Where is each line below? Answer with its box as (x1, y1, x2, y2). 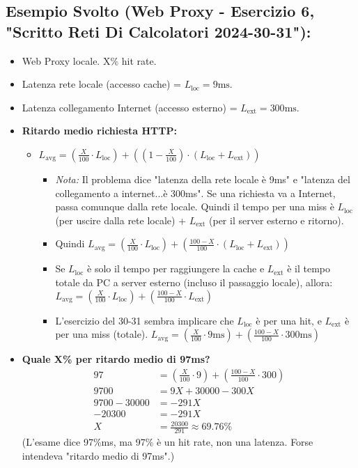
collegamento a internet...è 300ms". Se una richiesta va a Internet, (55, 185, 336, 200)
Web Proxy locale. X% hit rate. (22, 53, 157, 68)
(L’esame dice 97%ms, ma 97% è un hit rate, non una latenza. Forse (22, 435, 313, 449)
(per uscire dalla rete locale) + (55, 212, 187, 227)
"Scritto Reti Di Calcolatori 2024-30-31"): (6, 20, 311, 42)
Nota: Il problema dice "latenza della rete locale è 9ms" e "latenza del (55, 171, 350, 186)
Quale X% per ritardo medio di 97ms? (22, 352, 210, 366)
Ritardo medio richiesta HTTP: (22, 123, 177, 138)
